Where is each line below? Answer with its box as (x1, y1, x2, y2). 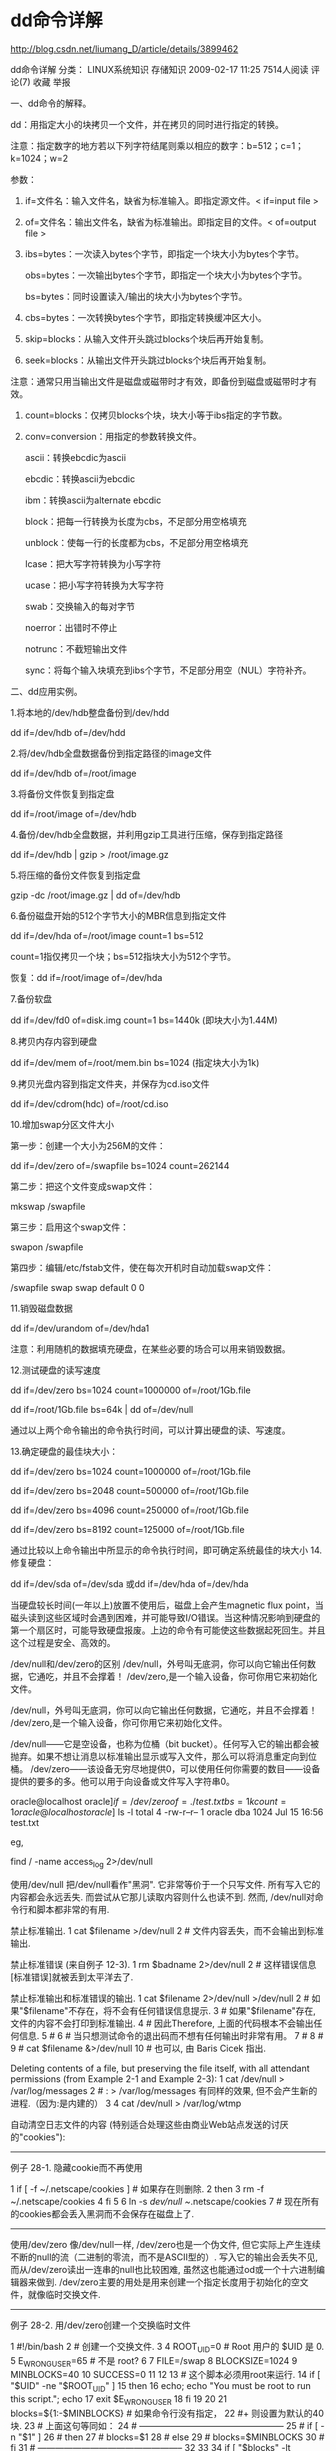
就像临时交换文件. (27, 2288, 102, 2300)
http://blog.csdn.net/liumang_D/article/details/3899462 (10, 42, 239, 55)
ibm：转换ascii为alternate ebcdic (24, 494, 162, 506)
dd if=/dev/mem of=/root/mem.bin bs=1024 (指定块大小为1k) (10, 1056, 260, 1068)
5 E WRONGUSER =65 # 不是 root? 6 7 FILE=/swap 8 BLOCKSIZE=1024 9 (10, 2354, 298, 2369)
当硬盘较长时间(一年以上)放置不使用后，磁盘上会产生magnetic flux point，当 (10, 1599, 324, 1611)
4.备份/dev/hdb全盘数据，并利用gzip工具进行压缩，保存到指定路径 (10, 828, 283, 840)
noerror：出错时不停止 (24, 621, 118, 633)
